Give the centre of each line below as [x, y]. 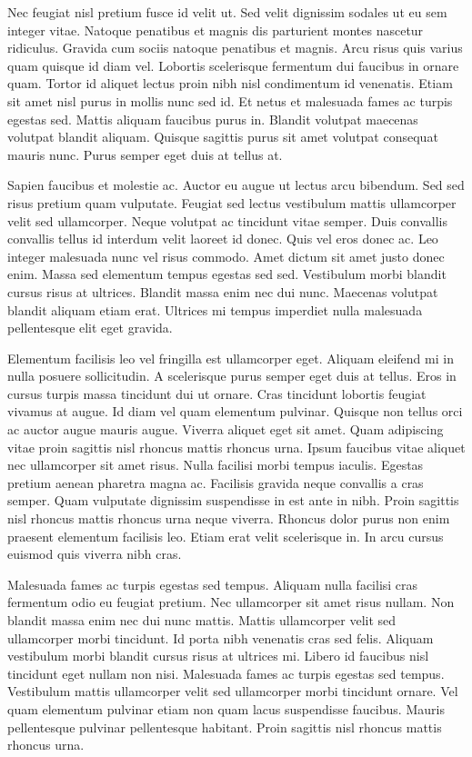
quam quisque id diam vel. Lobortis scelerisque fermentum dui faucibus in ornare [233, 65]
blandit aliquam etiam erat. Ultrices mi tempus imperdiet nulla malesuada [215, 309]
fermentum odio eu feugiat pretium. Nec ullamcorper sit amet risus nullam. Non [231, 602]
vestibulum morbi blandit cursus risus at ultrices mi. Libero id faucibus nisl [218, 656]
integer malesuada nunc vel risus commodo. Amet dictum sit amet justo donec [226, 256]
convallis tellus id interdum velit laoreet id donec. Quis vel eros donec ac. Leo [223, 239]
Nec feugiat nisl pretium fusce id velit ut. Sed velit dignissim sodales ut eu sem [227, 12]
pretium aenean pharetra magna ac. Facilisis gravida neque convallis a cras [216, 482]
